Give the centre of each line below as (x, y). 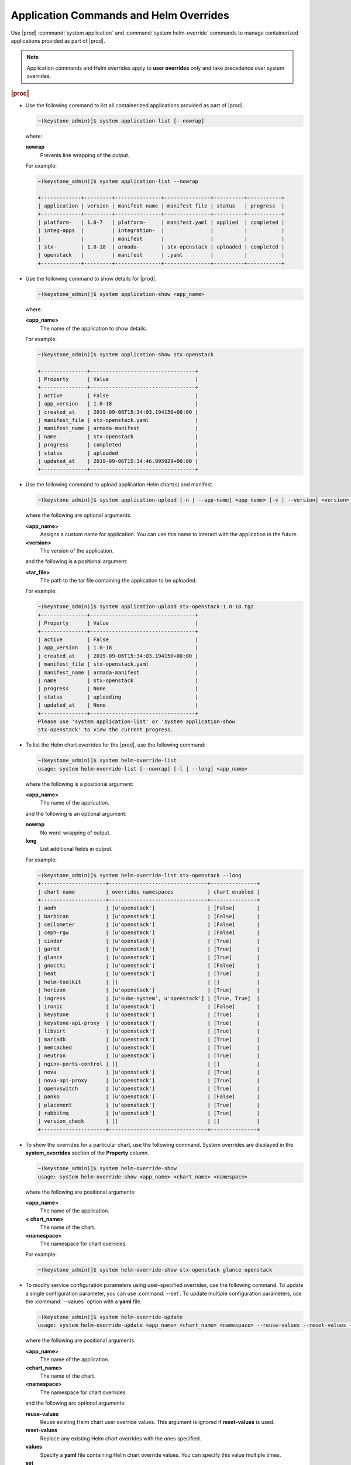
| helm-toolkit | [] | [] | (149, 982)
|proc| (20, 93)
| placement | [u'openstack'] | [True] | (149, 1105)
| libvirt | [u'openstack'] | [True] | (149, 1031)
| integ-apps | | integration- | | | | (161, 231)
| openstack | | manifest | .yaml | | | (161, 255)
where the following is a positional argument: (80, 784)
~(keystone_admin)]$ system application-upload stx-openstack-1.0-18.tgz (146, 607)
